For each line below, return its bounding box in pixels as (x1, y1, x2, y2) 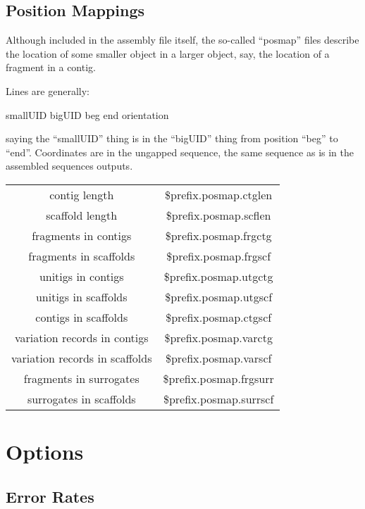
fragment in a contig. (6, 60, 96, 75)
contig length (49, 186, 114, 203)
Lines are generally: (6, 83, 89, 98)
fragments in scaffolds (28, 247, 135, 264)
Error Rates (6, 485, 94, 507)
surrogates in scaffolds (27, 390, 136, 407)
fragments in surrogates (23, 370, 140, 387)
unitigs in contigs (39, 268, 124, 284)
